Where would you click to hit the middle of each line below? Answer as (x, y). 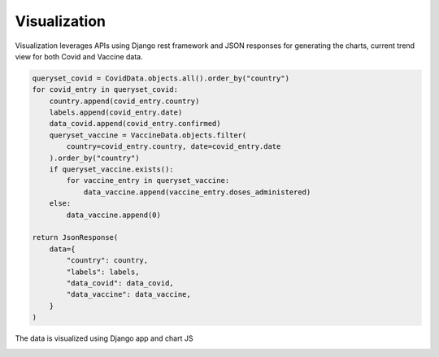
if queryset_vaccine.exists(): (111, 170)
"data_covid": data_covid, (120, 283)
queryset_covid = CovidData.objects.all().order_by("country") (161, 78)
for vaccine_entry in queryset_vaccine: (148, 181)
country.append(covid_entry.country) (124, 101)
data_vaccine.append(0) (114, 215)
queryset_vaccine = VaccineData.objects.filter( (148, 135)
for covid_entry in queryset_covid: (105, 90)
